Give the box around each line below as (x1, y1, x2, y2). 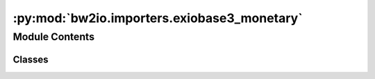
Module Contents (12, 30, 95, 43)
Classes (12, 53, 49, 65)
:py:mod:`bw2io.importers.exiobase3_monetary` (12, 10, 303, 26)
